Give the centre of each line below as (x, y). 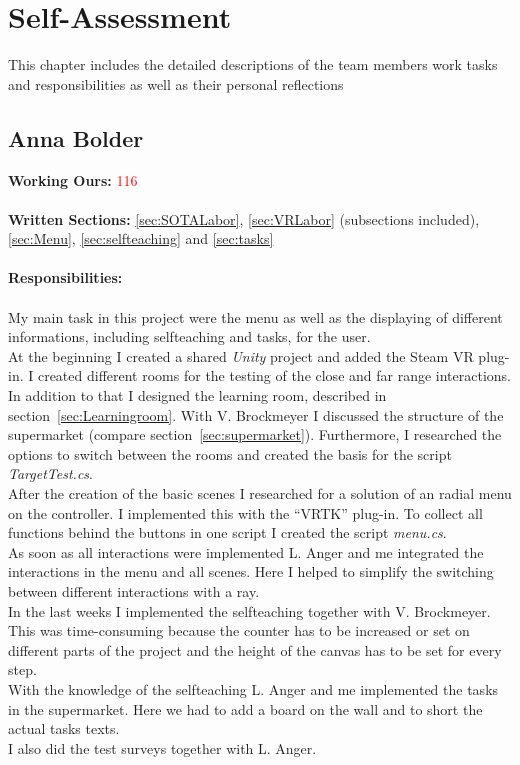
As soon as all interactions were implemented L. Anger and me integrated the (246, 551)
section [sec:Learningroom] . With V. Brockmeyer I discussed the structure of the (256, 414)
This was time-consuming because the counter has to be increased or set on (239, 630)
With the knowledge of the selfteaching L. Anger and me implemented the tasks (253, 688)
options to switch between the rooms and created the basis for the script (230, 453)
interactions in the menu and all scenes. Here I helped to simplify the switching (251, 571)
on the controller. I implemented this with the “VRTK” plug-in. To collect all (245, 512)
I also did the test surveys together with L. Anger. (162, 747)
